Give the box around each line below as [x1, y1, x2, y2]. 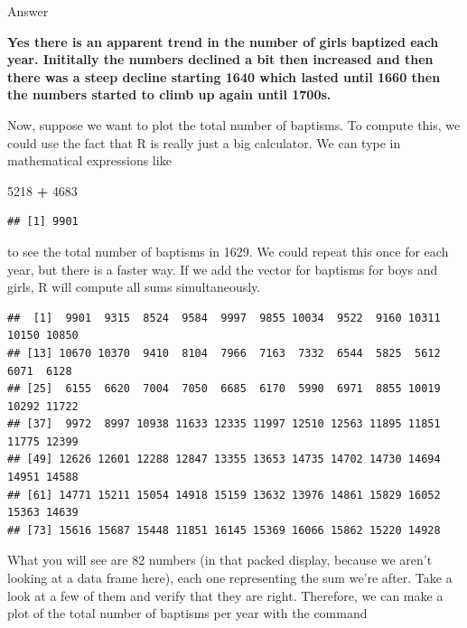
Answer [7, 2, 49, 20]
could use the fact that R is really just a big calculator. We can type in [7, 133, 401, 152]
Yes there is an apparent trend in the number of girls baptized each [7, 32, 439, 51]
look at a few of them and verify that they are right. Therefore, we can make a [7, 586, 444, 605]
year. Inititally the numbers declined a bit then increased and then [7, 50, 434, 69]
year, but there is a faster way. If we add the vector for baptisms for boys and [7, 259, 438, 278]
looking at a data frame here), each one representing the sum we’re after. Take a [7, 568, 453, 587]
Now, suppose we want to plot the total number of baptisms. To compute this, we [7, 115, 461, 134]
